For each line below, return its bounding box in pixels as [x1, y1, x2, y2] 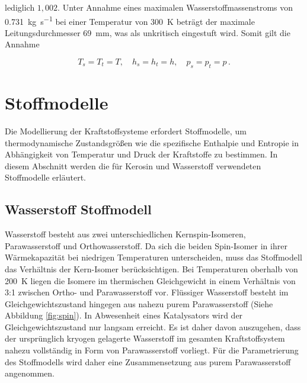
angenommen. [5, 367, 55, 379]
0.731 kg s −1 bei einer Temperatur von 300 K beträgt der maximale [5, 13, 255, 27]
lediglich [5, 1, 35, 13]
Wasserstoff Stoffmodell [5, 200, 152, 218]
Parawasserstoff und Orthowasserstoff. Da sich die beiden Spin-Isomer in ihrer [5, 239, 287, 252]
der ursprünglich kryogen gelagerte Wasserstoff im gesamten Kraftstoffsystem [5, 332, 285, 345]
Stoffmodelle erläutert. [5, 171, 86, 184]
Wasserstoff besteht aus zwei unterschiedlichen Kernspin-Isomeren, [5, 228, 246, 240]
